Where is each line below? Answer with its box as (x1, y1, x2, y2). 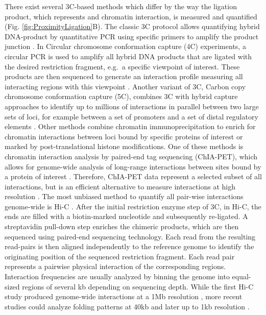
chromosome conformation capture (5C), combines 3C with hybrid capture (5, 91, 238, 102)
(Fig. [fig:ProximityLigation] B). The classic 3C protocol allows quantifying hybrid (5, 21, 260, 32)
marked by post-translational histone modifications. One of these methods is (5, 141, 244, 152)
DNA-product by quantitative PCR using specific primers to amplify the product (5, 31, 259, 41)
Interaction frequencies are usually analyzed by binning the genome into (5, 271, 230, 282)
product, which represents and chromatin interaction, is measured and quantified (5, 11, 257, 21)
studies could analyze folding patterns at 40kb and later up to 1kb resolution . (5, 301, 250, 311)
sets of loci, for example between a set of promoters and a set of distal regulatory (5, 111, 258, 122)
